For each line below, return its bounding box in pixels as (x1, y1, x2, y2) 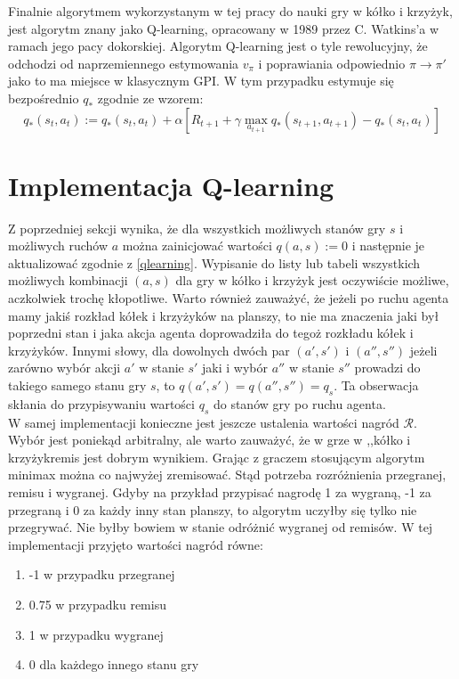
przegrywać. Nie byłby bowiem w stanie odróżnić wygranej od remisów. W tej (8, 518, 433, 536)
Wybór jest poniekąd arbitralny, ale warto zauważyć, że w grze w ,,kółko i (8, 430, 411, 449)
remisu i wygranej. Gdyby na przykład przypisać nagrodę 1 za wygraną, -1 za (8, 483, 431, 501)
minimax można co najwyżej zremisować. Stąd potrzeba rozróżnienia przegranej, (8, 465, 447, 484)
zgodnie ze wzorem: (97, 88, 204, 107)
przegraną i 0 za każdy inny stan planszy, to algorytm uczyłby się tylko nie (8, 500, 417, 519)
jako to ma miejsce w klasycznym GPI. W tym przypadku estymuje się (8, 71, 394, 90)
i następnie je (351, 236, 425, 255)
